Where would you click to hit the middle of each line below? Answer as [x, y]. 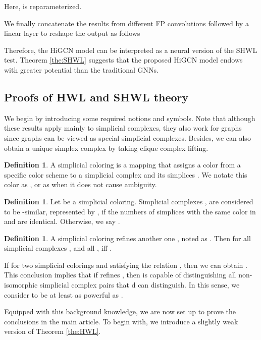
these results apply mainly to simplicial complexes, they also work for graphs [123, 128]
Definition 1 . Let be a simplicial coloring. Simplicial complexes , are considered [129, 201]
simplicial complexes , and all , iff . [58, 248]
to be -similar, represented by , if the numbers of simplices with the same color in [130, 211]
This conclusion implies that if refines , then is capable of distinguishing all [120, 275]
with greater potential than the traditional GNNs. [81, 69]
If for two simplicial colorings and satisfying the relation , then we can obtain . [126, 265]
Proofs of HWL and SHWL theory [96, 97]
